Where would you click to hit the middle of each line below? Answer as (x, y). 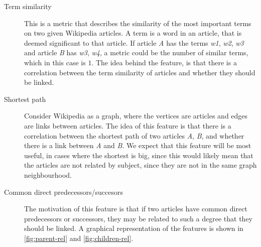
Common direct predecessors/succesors (64, 192)
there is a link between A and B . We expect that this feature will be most (138, 145)
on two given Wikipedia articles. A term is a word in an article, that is (133, 33)
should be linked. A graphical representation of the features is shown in (134, 228)
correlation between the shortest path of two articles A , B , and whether (134, 135)
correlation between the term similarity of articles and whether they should (140, 72)
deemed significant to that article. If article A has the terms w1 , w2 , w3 (134, 42)
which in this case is (55, 62)
